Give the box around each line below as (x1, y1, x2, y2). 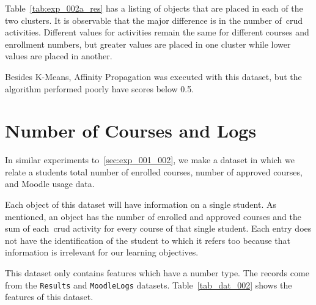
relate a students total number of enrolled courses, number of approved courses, (5, 165, 303, 178)
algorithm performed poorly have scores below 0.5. (5, 82, 194, 95)
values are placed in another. (5, 50, 112, 62)
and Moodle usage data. (5, 177, 95, 190)
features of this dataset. (5, 290, 94, 303)
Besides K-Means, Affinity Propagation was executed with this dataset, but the (5, 70, 302, 83)
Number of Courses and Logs (5, 118, 257, 143)
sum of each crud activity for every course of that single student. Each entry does (5, 222, 312, 235)
